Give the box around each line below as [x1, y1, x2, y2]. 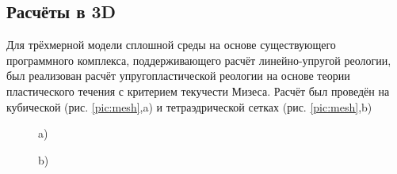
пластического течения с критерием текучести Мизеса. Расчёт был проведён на [6, 82, 390, 99]
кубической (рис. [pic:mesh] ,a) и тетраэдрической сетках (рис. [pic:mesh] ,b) [6, 98, 372, 115]
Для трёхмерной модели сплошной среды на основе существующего [6, 36, 336, 53]
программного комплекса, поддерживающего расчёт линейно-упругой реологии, [6, 51, 391, 68]
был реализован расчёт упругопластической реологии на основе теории [6, 67, 350, 84]
